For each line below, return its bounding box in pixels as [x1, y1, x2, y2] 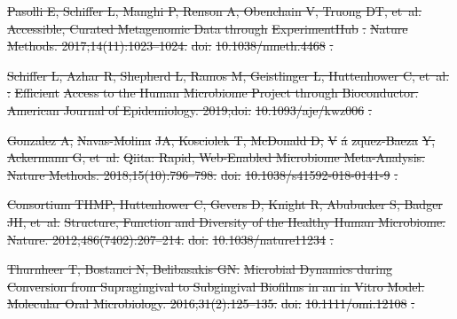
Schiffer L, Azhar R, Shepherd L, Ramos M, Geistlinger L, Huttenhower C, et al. [7, 66, 450, 84]
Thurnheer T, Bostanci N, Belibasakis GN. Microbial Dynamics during [7, 260, 393, 278]
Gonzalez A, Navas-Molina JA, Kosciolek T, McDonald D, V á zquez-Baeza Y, [7, 130, 436, 149]
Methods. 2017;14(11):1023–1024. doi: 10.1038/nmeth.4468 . [7, 36, 334, 55]
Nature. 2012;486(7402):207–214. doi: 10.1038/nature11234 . [7, 230, 334, 248]
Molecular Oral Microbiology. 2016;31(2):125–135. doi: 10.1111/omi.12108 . [7, 294, 415, 313]
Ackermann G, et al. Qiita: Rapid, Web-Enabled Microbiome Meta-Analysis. [7, 148, 425, 167]
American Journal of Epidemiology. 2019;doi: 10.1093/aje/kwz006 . [7, 100, 372, 119]
